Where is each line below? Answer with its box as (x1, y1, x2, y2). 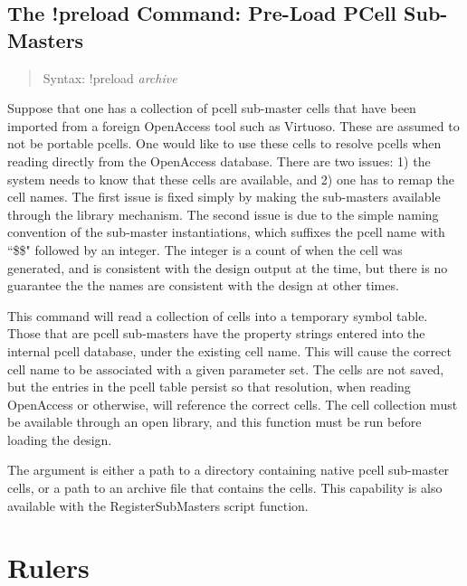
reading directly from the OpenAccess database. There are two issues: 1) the (7, 151, 431, 170)
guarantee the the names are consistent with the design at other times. (7, 276, 399, 295)
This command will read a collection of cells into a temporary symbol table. (7, 306, 428, 325)
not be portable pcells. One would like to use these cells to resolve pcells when (7, 134, 442, 153)
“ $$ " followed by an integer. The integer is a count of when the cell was (7, 240, 403, 259)
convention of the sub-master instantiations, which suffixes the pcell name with (7, 222, 445, 241)
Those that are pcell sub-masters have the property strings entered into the (7, 324, 425, 343)
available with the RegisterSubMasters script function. (7, 496, 309, 515)
